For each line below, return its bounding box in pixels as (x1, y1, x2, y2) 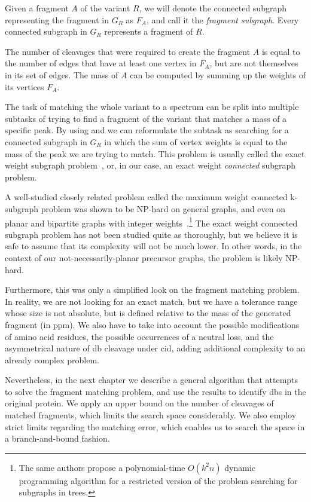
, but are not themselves (209, 57, 298, 69)
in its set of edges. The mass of (5, 68, 118, 81)
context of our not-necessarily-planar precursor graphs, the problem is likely (5, 251, 283, 264)
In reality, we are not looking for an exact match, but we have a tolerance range (5, 295, 298, 307)
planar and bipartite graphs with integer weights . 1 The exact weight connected (5, 215, 298, 229)
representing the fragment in (5, 13, 109, 26)
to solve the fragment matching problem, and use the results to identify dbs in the (5, 385, 306, 397)
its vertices (5, 80, 44, 93)
